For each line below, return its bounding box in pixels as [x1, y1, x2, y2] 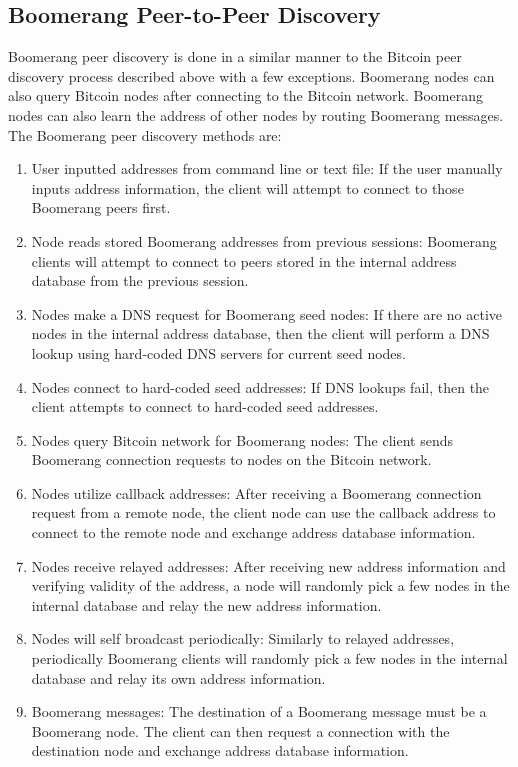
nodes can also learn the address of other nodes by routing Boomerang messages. [8, 104, 504, 125]
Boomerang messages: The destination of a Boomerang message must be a [31, 701, 487, 722]
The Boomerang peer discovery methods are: [8, 124, 282, 145]
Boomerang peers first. [31, 197, 171, 218]
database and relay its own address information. [31, 667, 326, 688]
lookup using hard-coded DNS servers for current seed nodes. [31, 342, 406, 363]
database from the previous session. [31, 270, 249, 291]
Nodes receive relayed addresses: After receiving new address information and [31, 555, 506, 576]
